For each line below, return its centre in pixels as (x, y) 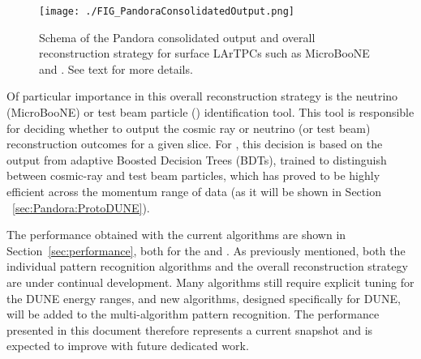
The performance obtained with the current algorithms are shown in (176, 235)
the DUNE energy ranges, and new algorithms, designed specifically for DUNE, (204, 298)
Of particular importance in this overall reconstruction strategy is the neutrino (202, 96)
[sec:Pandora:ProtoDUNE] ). (81, 207)
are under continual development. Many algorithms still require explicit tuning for (210, 282)
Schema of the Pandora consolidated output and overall (177, 37)
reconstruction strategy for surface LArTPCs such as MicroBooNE (204, 53)
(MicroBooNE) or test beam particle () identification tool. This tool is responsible (210, 112)
